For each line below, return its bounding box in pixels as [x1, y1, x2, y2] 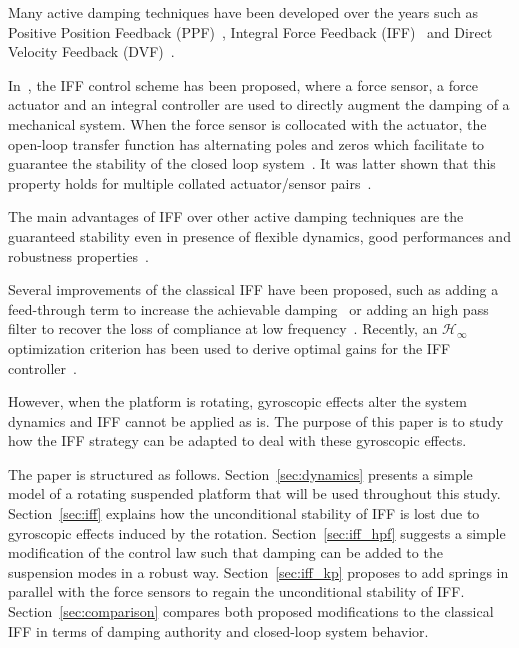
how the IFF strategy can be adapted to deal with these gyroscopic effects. [8, 430, 467, 451]
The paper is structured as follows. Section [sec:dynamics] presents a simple [8, 463, 473, 484]
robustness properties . [8, 245, 149, 266]
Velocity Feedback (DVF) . [8, 41, 175, 62]
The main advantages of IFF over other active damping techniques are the [8, 206, 464, 227]
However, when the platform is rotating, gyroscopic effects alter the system [8, 391, 468, 412]
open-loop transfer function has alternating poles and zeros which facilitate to [8, 133, 485, 154]
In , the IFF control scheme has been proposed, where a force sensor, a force [8, 74, 478, 95]
